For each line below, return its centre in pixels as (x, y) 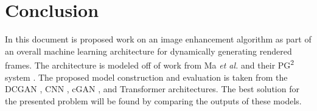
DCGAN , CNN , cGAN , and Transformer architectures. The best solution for (152, 89)
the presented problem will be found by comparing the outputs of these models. (153, 100)
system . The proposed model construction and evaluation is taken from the (146, 77)
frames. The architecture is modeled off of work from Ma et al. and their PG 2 (150, 64)
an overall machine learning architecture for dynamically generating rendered (148, 51)
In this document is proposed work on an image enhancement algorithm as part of (158, 39)
